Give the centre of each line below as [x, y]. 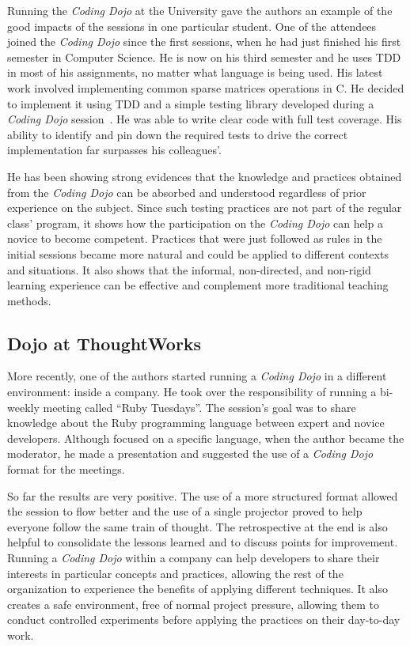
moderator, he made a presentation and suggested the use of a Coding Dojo [190, 453]
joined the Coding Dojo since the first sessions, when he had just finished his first [204, 42]
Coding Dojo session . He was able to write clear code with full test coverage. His [205, 119]
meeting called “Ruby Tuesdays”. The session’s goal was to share [199, 407]
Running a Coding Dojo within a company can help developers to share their [194, 558]
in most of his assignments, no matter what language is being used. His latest [195, 72]
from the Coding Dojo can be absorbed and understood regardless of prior [187, 192]
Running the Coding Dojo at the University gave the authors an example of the [200, 10]
